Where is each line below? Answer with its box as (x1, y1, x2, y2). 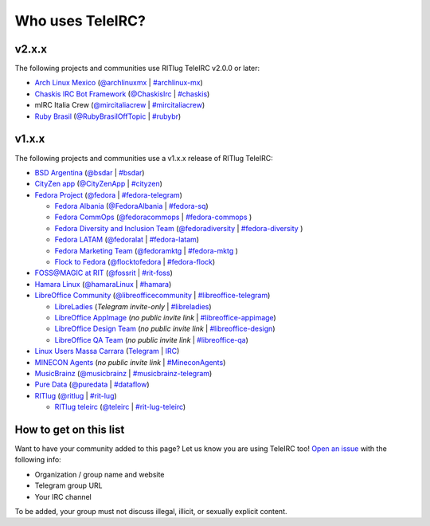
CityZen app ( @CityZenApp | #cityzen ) (34, 179, 163, 189)
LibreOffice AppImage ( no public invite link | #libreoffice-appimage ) (54, 313, 276, 322)
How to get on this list (14, 422, 125, 436)
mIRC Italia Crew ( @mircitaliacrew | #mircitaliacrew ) (34, 100, 205, 110)
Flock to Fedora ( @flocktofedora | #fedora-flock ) (54, 257, 216, 267)
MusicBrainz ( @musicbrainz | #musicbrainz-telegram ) (34, 368, 213, 378)
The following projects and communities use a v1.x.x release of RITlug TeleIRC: (14, 153, 274, 163)
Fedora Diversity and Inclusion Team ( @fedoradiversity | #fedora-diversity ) (54, 223, 303, 233)
